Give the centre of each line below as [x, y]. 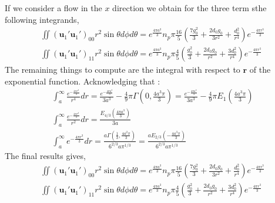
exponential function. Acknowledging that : [83, 81]
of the [260, 70]
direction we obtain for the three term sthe [190, 8]
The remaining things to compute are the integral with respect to [123, 70]
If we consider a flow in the [53, 8]
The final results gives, [45, 155]
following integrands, [42, 19]
